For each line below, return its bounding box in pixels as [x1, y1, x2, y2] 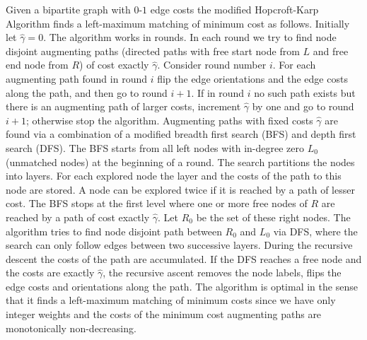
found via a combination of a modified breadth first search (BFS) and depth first [6, 127, 356, 141]
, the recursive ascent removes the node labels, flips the [103, 265, 342, 280]
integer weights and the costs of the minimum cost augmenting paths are [6, 307, 322, 322]
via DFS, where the [273, 223, 358, 238]
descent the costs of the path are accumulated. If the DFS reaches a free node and [6, 251, 362, 266]
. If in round [191, 85, 245, 100]
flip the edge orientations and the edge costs [157, 71, 348, 86]
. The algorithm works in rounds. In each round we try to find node [43, 30, 337, 45]
